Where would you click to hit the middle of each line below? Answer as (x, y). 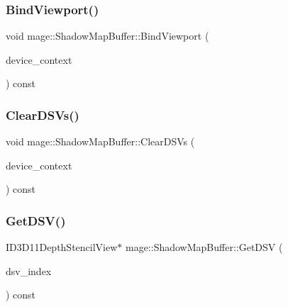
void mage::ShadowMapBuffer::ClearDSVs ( (100, 141)
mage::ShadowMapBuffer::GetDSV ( (204, 247)
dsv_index (29, 270)
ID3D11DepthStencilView (62, 247)
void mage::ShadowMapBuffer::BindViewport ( (107, 36)
